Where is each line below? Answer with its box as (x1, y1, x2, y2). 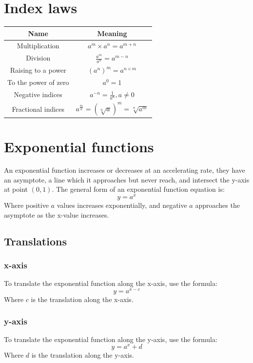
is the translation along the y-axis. (31, 350, 134, 360)
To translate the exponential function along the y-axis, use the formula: (4, 334, 217, 344)
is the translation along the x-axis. (31, 294, 134, 304)
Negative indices (14, 89, 62, 100)
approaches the (195, 200, 240, 210)
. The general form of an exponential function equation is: (52, 184, 225, 194)
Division (26, 53, 51, 63)
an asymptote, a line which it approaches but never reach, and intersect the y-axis (4, 174, 250, 184)
